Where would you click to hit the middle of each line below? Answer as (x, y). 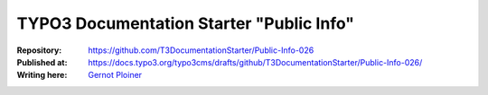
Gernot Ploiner (115, 75)
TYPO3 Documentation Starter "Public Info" (185, 23)
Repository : (39, 50)
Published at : (42, 62)
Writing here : (42, 75)
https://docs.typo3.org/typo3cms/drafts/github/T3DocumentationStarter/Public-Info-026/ (255, 62)
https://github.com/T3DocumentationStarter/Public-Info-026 (201, 50)
